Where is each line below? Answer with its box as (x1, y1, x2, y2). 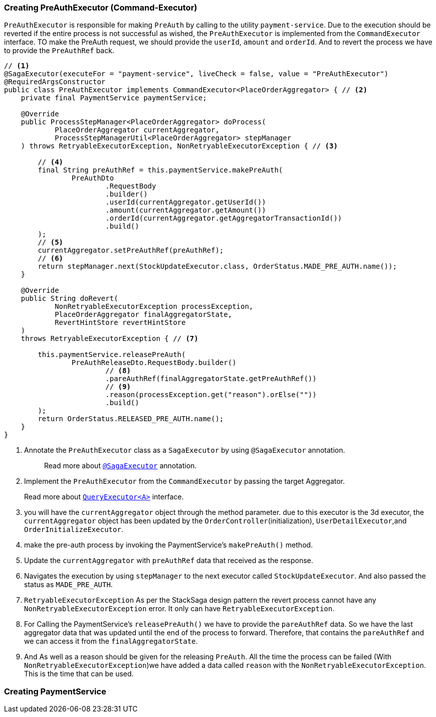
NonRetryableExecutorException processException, (55, 302, 254, 311)
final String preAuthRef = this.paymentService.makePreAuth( (38, 166, 283, 174)
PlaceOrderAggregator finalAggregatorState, (55, 310, 233, 319)
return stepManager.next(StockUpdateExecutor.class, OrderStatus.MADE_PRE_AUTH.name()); (38, 262, 397, 271)
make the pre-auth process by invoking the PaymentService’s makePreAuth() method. (24, 541, 313, 550)
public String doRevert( (21, 294, 118, 303)
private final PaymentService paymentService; (21, 94, 207, 102)
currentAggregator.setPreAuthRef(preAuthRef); (38, 246, 224, 255)
